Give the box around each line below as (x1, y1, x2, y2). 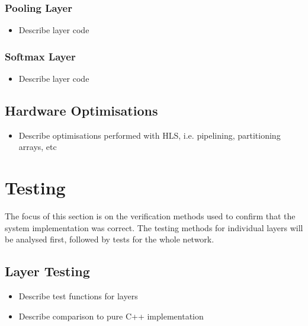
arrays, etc (18, 140, 57, 153)
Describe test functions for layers (18, 290, 138, 302)
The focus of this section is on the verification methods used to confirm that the (5, 210, 296, 222)
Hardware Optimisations (5, 101, 158, 120)
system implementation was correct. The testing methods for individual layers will (5, 221, 303, 234)
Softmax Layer (5, 49, 76, 63)
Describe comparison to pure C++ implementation (18, 309, 204, 322)
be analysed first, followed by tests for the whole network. (5, 233, 214, 245)
